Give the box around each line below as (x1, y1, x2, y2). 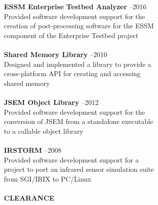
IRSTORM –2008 (4, 144, 62, 155)
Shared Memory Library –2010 (4, 49, 108, 59)
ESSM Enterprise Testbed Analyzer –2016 (4, 1, 147, 11)
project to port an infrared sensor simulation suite (4, 164, 154, 174)
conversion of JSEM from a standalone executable (4, 116, 154, 126)
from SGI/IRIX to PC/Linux (4, 173, 91, 184)
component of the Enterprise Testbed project (4, 30, 139, 40)
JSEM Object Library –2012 (4, 97, 99, 107)
